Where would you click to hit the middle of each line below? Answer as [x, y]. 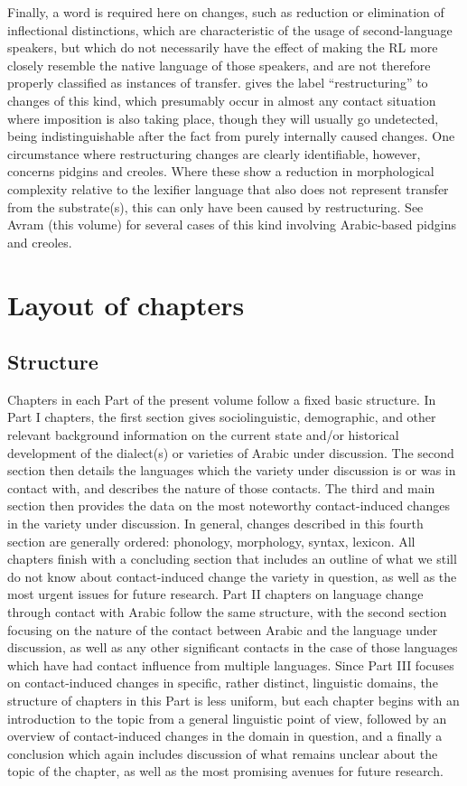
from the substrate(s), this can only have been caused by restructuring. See [215, 206]
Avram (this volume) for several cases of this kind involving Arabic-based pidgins [232, 225]
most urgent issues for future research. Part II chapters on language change [215, 594]
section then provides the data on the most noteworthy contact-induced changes [229, 505]
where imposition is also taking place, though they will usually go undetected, [223, 118]
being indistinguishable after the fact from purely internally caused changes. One [231, 136]
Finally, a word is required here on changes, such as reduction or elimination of [226, 12]
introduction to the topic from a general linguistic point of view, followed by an [227, 718]
